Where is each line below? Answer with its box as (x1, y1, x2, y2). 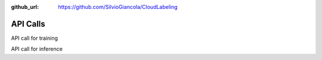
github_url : (11, 4, 39, 10)
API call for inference (11, 45, 63, 53)
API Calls (11, 18, 46, 29)
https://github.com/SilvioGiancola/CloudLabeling (58, 4, 178, 10)
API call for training (11, 34, 58, 42)
